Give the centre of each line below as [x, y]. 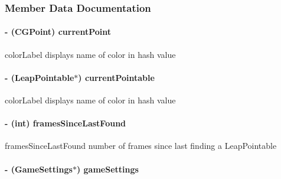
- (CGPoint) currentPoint [58, 32]
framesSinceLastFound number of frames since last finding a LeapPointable [141, 146]
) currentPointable [116, 77]
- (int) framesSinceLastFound [66, 123]
